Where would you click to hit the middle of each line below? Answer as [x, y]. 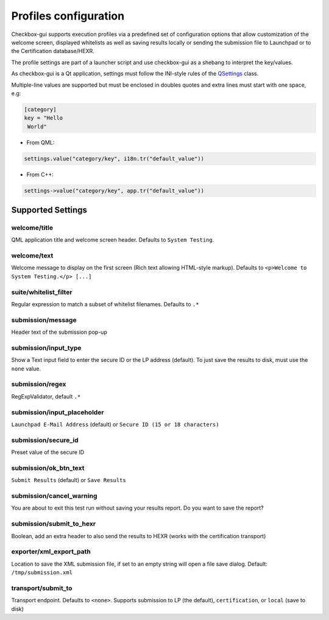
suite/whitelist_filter [42, 292]
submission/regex [39, 384]
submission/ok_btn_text [48, 468]
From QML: [41, 142]
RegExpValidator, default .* [46, 396]
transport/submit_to [42, 588]
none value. [26, 369]
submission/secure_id [45, 440]
